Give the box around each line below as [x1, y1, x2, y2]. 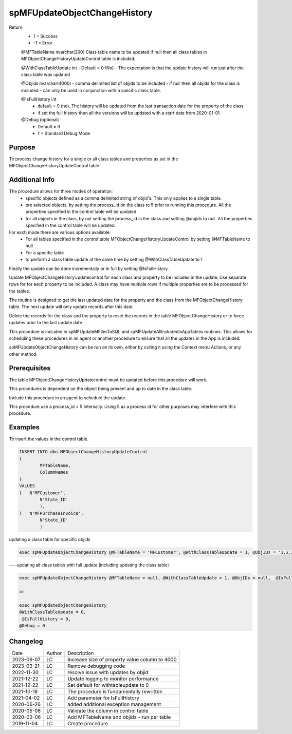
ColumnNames [39, 469, 68, 475]
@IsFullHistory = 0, [22, 616, 71, 621]
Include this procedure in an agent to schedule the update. [9, 395, 127, 401]
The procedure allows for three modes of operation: [9, 188, 113, 194]
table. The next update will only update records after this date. [9, 304, 134, 309]
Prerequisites [9, 364, 51, 372]
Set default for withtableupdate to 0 [67, 681, 149, 688]
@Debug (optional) [21, 117, 59, 123]
